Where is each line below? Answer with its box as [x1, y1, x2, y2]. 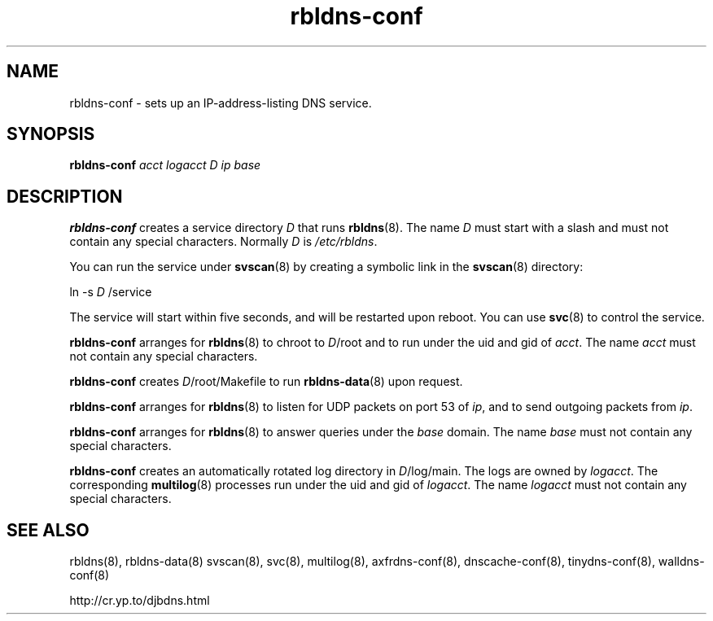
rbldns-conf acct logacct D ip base [69, 158, 261, 173]
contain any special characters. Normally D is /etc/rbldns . [69, 234, 378, 249]
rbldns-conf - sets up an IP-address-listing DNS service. [69, 95, 372, 110]
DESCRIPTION [7, 186, 123, 207]
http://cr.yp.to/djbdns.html [69, 593, 210, 608]
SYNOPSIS [7, 124, 95, 145]
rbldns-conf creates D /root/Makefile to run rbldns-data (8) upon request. [69, 374, 463, 389]
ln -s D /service [69, 285, 152, 300]
